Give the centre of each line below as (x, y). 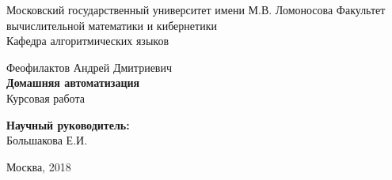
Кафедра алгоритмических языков (88, 41)
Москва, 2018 (39, 166)
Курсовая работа (46, 97)
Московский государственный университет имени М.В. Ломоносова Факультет (196, 9)
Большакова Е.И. (47, 140)
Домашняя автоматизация (73, 82)
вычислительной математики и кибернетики (112, 25)
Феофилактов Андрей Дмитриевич (89, 67)
